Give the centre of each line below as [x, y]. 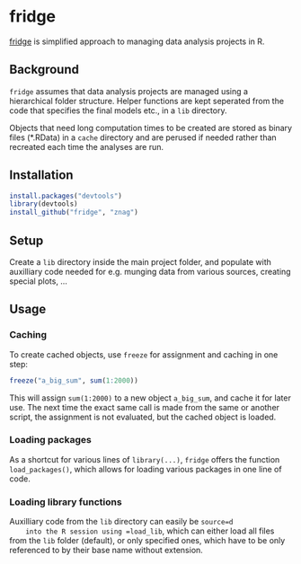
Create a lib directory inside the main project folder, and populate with [140, 262]
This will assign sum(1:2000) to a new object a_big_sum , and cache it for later [150, 398]
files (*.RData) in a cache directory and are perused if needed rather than [143, 137]
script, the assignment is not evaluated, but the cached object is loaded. [143, 417]
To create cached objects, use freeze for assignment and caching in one [144, 354]
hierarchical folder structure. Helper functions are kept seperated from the [147, 101]
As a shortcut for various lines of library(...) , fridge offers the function [145, 459]
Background [44, 70]
